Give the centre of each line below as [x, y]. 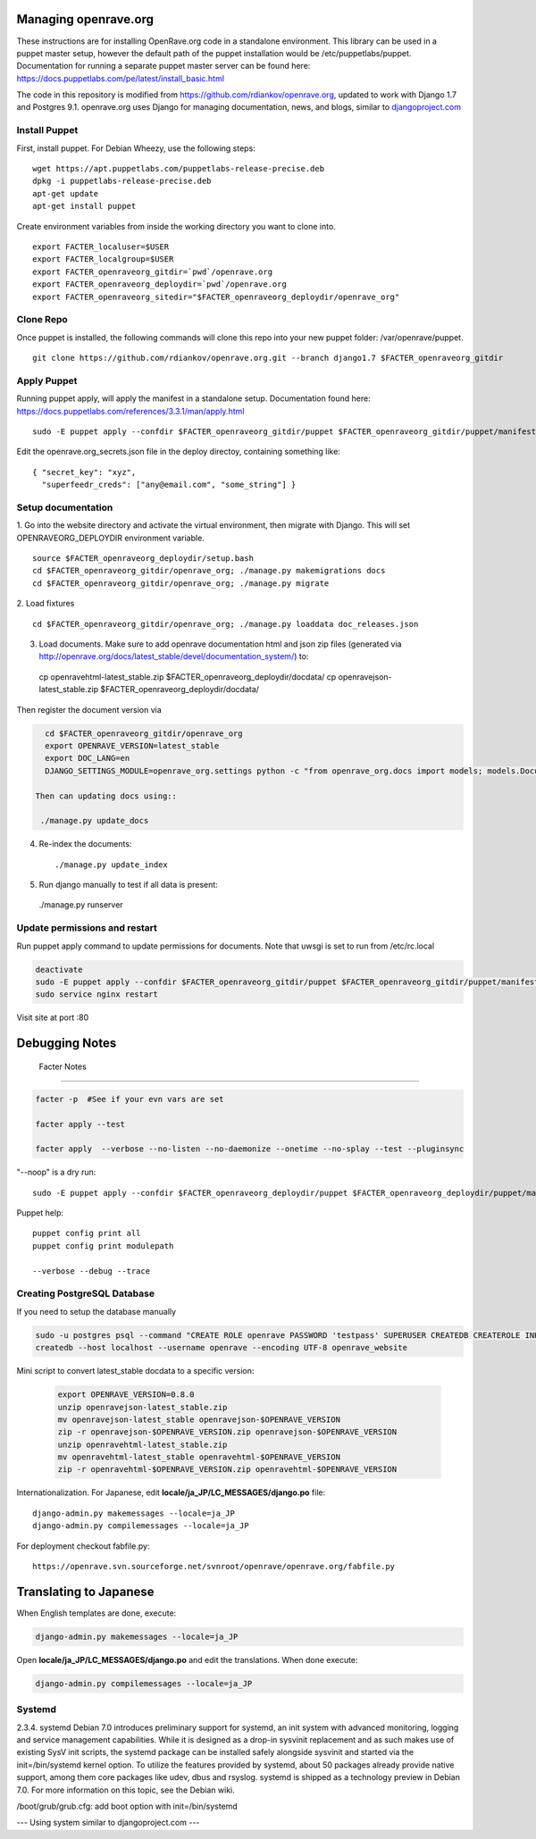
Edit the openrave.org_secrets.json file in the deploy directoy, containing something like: [179, 452]
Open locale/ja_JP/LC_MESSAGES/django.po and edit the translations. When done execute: [187, 1659]
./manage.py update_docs [95, 821]
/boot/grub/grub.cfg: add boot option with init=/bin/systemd [127, 1806]
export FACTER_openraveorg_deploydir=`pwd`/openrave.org [160, 284]
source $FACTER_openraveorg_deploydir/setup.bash [143, 559]
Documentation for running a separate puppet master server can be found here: [163, 66]
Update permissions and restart [87, 928]
